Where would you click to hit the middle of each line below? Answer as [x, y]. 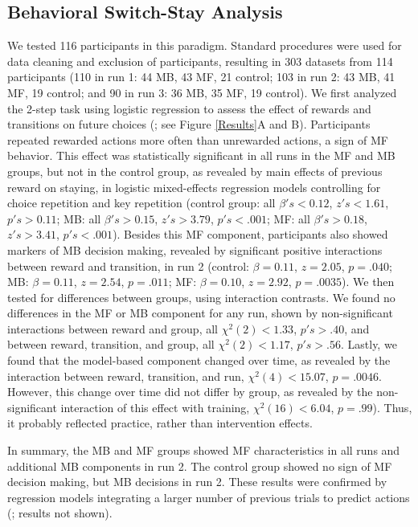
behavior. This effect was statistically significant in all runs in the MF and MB [201, 155]
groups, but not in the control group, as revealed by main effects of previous [195, 171]
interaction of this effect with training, [155, 407]
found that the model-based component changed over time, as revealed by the [199, 360]
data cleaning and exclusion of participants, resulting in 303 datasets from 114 [200, 61]
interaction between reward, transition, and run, [126, 376]
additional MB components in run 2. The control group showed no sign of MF [200, 466]
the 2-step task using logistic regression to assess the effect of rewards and [189, 108]
